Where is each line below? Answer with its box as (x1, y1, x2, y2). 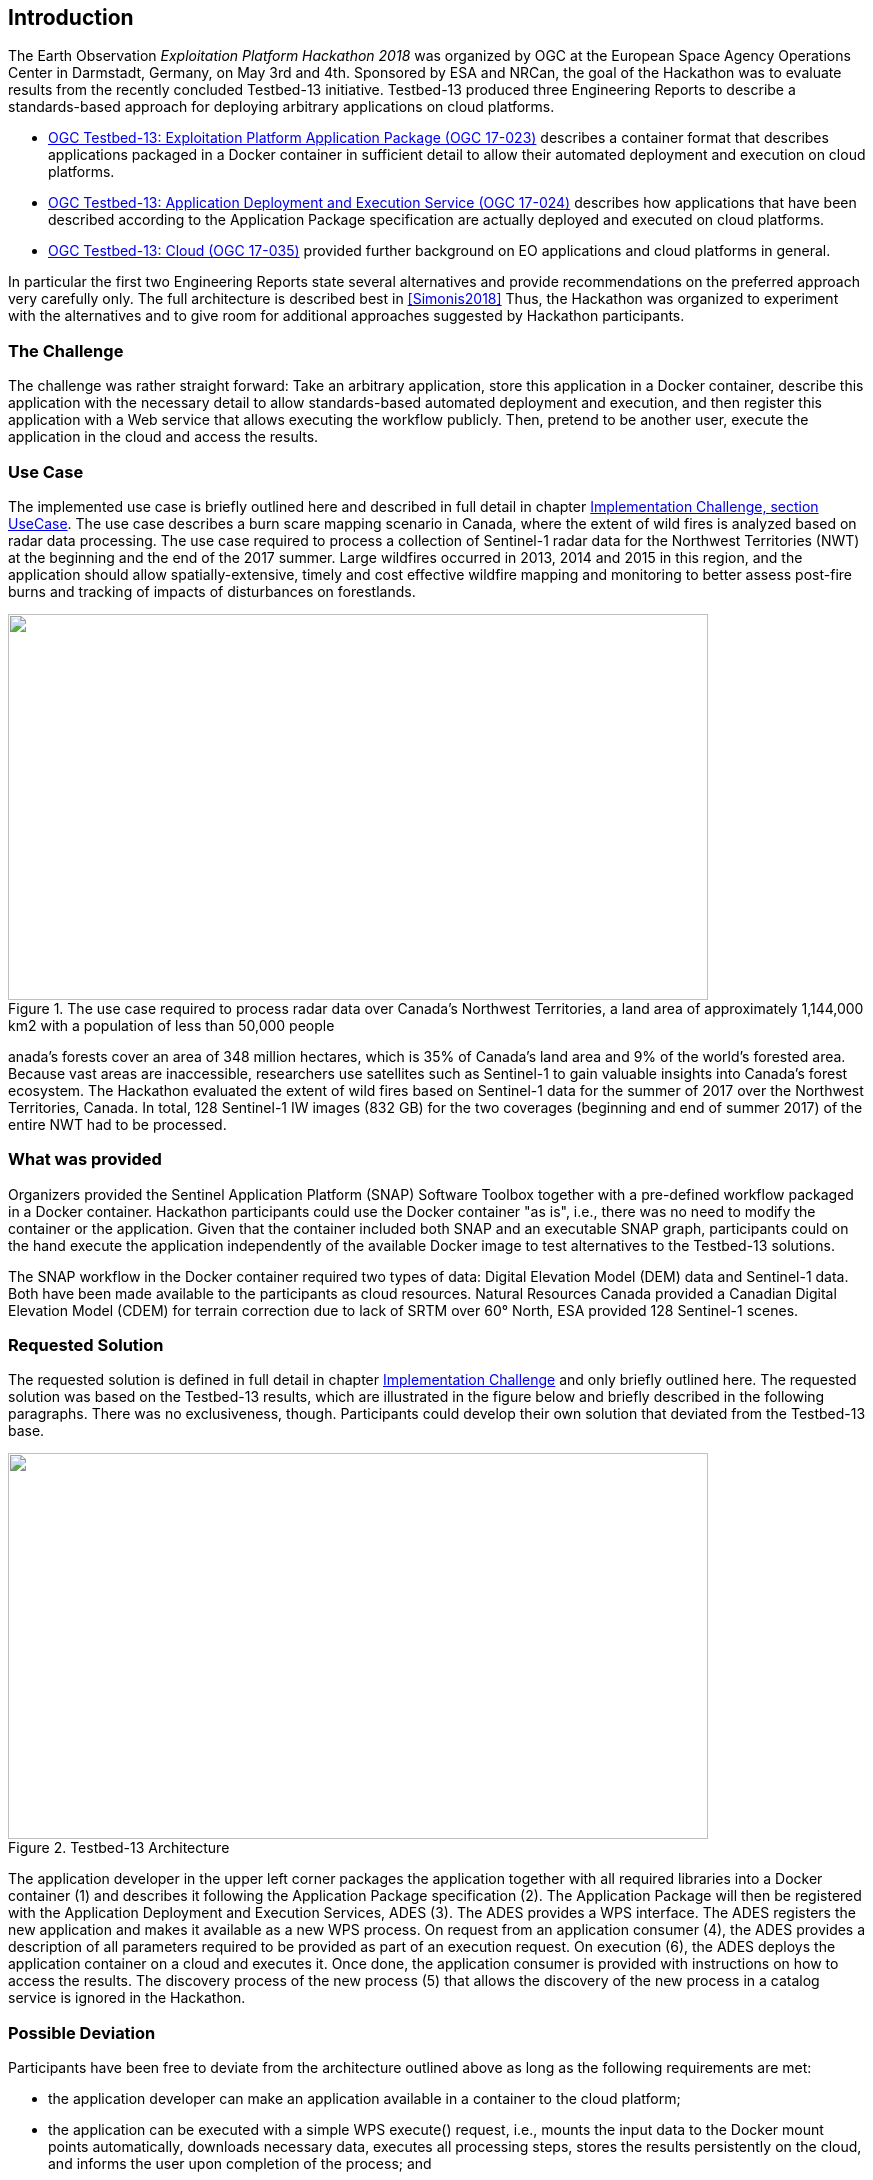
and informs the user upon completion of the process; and (48, 2155, 432, 2173)
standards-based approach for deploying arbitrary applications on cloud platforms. (8, 98, 555, 116)
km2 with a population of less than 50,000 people (8, 1016, 335, 1034)
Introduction (8, 5, 134, 30)
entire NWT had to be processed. (8, 1115, 227, 1133)
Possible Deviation (8, 2022, 156, 2043)
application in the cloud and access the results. (8, 428, 319, 446)
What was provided (8, 1149, 162, 1170)
